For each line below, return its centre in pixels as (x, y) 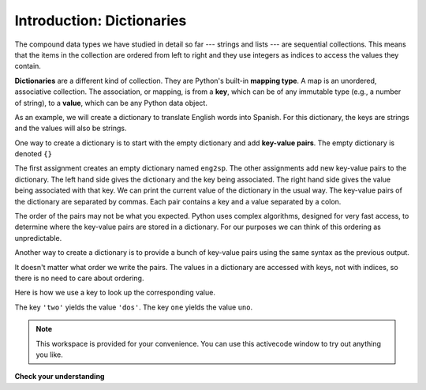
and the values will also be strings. (71, 128)
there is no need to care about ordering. (79, 278)
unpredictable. (38, 238)
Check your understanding (60, 377)
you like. (49, 354)
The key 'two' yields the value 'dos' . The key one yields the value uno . (133, 307)
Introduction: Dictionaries (101, 21)
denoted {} (34, 154)
